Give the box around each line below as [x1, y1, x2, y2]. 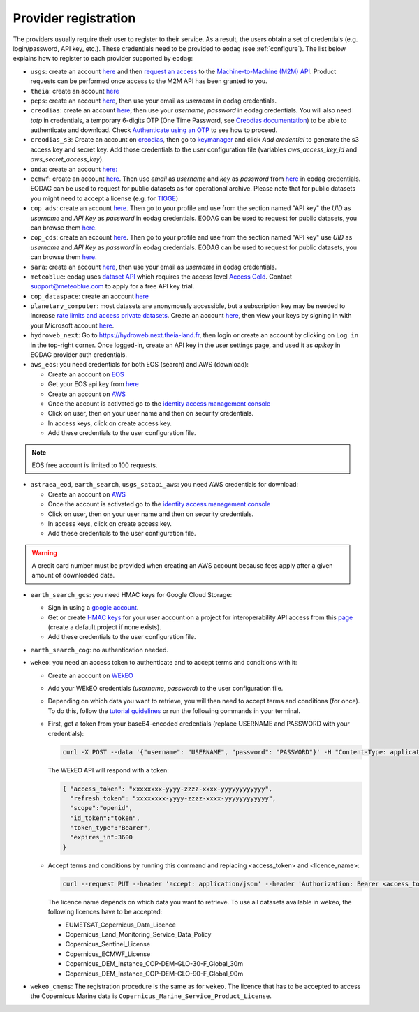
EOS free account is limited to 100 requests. [31, 461, 158, 469]
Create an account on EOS [47, 370, 125, 379]
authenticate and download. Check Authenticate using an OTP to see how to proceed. [30, 126, 278, 134]
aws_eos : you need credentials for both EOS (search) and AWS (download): [30, 360, 249, 369]
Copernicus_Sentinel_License [65, 940, 150, 948]
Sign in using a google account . [47, 603, 139, 612]
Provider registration [13, 10, 136, 26]
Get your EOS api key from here [47, 380, 139, 388]
